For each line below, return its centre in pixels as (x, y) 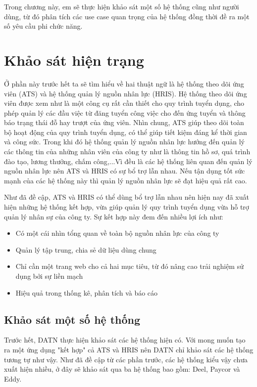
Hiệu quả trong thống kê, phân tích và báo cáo (87, 292)
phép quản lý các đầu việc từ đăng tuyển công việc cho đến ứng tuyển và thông (125, 112)
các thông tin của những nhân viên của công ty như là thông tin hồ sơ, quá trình (127, 151)
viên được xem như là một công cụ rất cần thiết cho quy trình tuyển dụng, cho (124, 103)
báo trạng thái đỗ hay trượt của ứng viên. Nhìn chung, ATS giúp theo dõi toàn (124, 122)
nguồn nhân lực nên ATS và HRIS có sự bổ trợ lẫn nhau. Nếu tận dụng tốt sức (125, 171)
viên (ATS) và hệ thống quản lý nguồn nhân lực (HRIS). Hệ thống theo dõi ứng (126, 93)
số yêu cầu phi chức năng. (43, 26)
